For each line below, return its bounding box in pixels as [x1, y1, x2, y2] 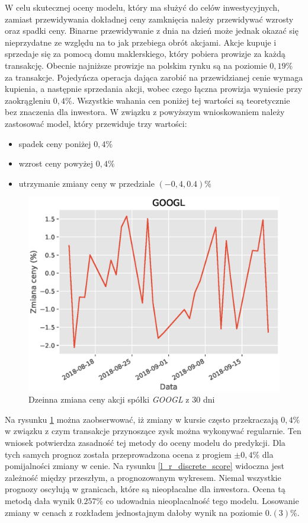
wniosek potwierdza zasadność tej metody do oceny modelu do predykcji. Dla [5, 436, 285, 448]
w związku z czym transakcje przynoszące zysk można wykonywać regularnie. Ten [5, 425, 301, 437]
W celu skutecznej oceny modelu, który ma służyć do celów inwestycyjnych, [5, 1, 280, 13]
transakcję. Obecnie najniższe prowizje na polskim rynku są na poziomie [5, 59, 267, 71]
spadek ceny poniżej [18, 137, 91, 149]
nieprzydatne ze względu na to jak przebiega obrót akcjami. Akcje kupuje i [5, 36, 277, 48]
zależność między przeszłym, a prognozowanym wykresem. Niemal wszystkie [5, 471, 281, 483]
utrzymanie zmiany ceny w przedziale [18, 177, 155, 189]
